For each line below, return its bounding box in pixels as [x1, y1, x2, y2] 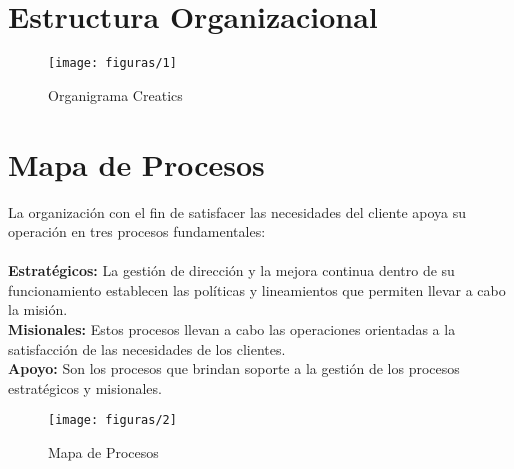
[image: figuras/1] [48, 56, 177, 71]
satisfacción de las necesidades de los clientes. [8, 338, 286, 359]
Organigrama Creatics [48, 84, 183, 105]
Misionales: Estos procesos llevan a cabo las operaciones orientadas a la [8, 319, 456, 340]
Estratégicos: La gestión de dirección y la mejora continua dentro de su [8, 260, 455, 281]
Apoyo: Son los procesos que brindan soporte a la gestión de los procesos [8, 358, 460, 379]
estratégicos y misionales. [8, 377, 162, 398]
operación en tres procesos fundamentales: [8, 221, 266, 242]
